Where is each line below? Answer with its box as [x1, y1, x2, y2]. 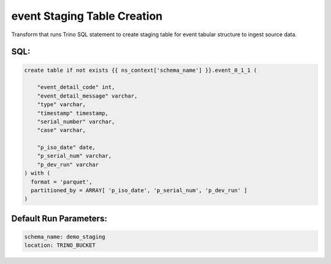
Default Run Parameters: [11, 213, 107, 223]
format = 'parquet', [31, 178, 93, 185]
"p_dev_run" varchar [37, 161, 99, 168]
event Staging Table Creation [11, 9, 162, 23]
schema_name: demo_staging [24, 233, 105, 240]
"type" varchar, [37, 101, 86, 108]
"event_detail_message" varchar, [37, 92, 138, 99]
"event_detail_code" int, [37, 83, 115, 91]
